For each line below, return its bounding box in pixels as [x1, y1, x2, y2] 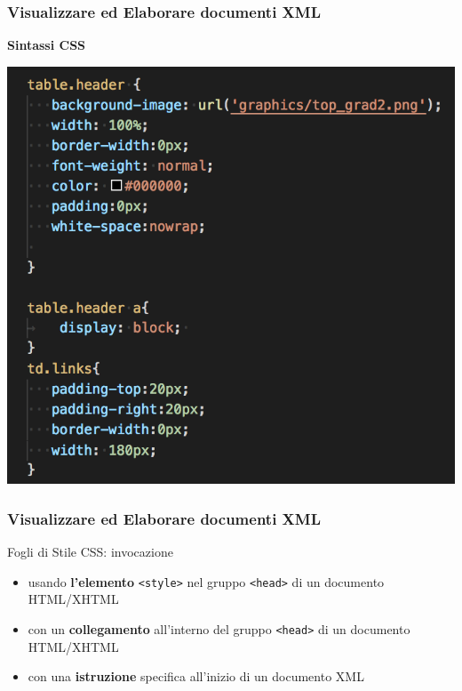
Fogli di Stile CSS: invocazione [7, 542, 173, 561]
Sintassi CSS [7, 36, 86, 54]
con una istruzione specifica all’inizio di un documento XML [28, 667, 364, 686]
